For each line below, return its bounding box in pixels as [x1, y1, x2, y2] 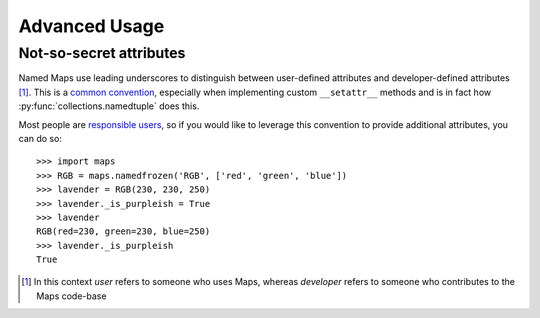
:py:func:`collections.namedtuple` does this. [18, 100, 200, 112]
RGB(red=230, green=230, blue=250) [36, 226, 211, 237]
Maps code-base [36, 290, 107, 302]
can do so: [18, 132, 62, 144]
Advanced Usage [18, 15, 165, 37]
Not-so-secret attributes [18, 44, 186, 62]
